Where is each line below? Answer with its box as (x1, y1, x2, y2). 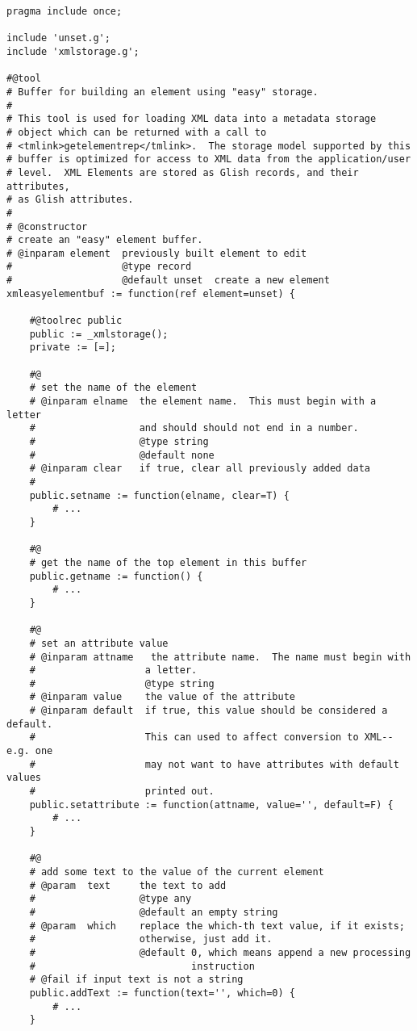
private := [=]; (29, 342, 117, 354)
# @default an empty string (29, 906, 278, 918)
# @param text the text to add (29, 879, 227, 891)
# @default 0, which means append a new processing (29, 946, 411, 958)
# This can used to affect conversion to (29, 731, 359, 744)
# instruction (29, 960, 255, 972)
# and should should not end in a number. (29, 422, 359, 434)
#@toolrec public (29, 315, 123, 327)
